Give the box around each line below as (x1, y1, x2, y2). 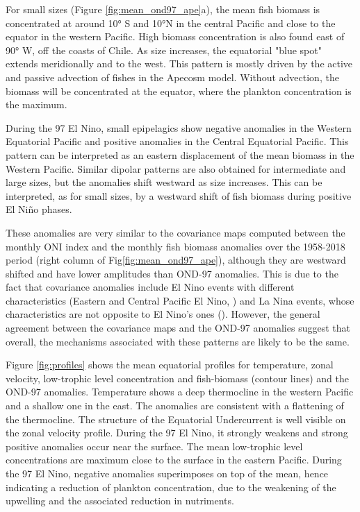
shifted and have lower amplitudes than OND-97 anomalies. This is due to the (6, 266, 338, 280)
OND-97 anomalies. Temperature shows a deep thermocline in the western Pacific (6, 384, 354, 399)
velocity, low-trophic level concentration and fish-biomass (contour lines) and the (6, 370, 349, 385)
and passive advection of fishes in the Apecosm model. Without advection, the (6, 69, 339, 84)
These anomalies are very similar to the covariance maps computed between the (6, 225, 345, 239)
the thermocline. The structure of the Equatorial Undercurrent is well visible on (6, 411, 346, 426)
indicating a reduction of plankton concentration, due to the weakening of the (6, 479, 336, 494)
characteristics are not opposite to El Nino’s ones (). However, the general (6, 307, 320, 321)
